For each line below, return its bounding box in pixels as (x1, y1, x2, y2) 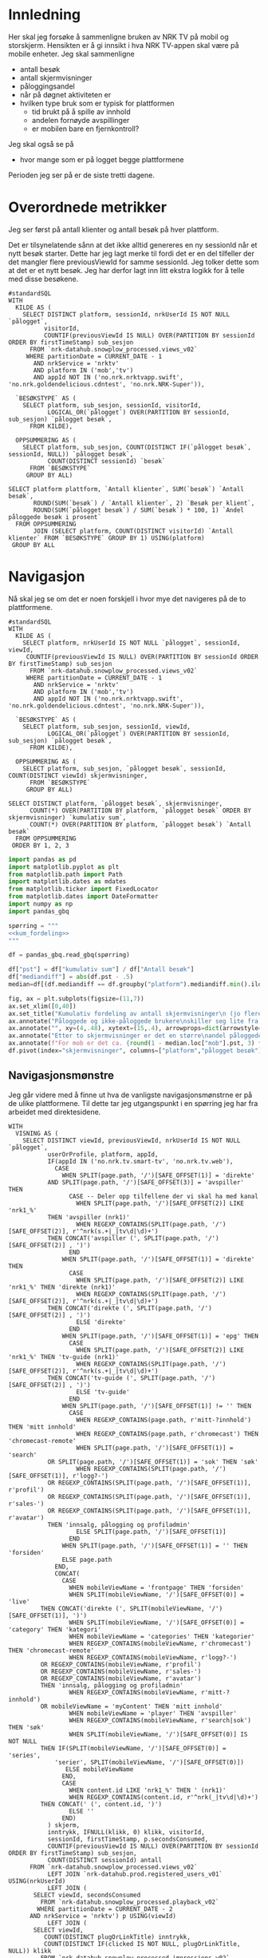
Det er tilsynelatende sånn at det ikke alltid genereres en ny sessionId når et (8, 240, 258, 249)
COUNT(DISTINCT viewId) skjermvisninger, (8, 771, 148, 779)
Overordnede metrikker (8, 198, 167, 216)
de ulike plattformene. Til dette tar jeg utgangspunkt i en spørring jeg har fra (8, 1098, 258, 1108)
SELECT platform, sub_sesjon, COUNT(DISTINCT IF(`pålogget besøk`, (22, 443, 251, 451)
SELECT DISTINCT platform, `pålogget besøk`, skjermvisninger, (8, 799, 223, 807)
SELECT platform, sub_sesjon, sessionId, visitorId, (22, 401, 202, 409)
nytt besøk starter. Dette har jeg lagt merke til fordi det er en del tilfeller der (8, 248, 255, 258)
